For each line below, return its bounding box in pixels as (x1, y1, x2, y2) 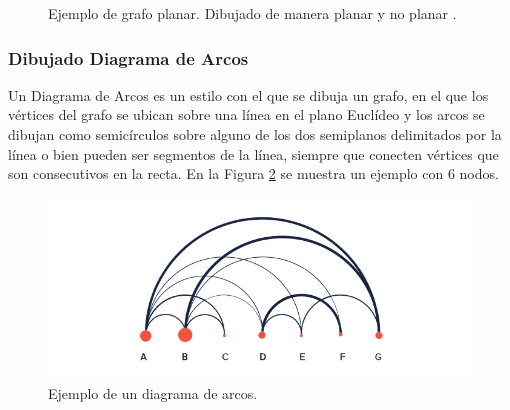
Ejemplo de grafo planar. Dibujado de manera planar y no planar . (48, 3, 457, 23)
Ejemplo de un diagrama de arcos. (48, 383, 258, 404)
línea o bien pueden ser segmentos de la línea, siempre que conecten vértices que (8, 143, 499, 164)
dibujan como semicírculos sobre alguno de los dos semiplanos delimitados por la (8, 124, 502, 144)
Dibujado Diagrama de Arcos (8, 45, 249, 70)
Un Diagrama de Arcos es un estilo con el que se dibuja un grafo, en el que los (8, 84, 489, 105)
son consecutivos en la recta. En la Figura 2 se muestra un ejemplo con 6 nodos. (8, 163, 499, 184)
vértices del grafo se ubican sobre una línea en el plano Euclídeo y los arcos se (8, 104, 485, 125)
